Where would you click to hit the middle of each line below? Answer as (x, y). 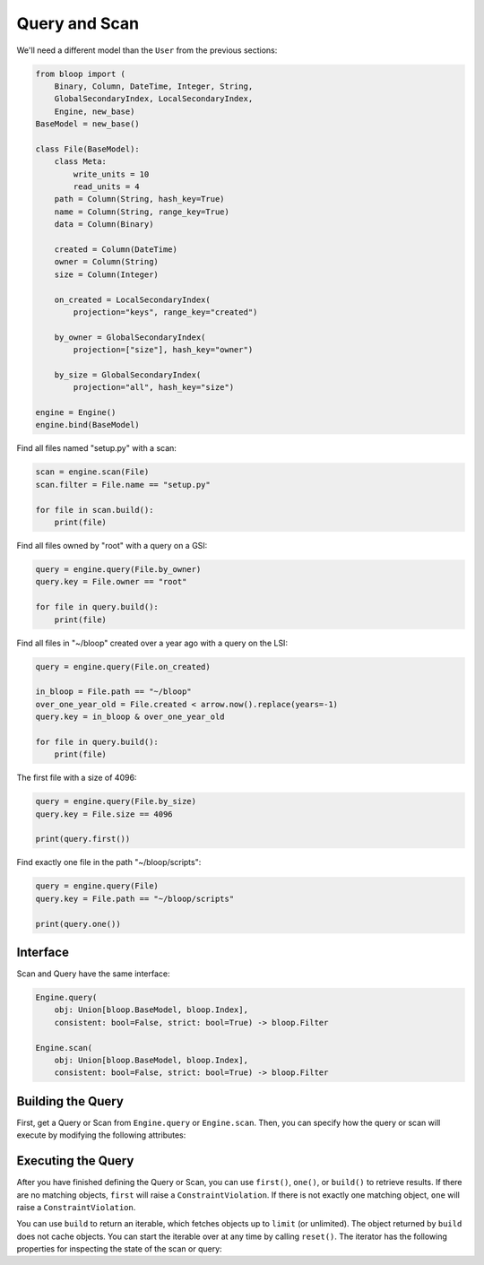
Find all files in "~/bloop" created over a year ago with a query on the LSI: (152, 643)
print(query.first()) (83, 839)
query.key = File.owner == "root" (111, 582)
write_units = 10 (111, 174)
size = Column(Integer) (106, 274)
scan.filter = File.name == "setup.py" (123, 485)
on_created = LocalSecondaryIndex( (132, 299)
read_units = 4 (107, 187)
